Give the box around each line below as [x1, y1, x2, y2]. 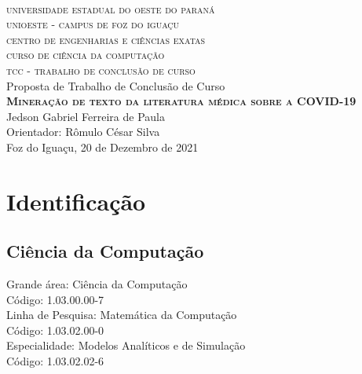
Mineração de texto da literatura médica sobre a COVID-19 [6, 93, 357, 109]
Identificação [6, 185, 146, 217]
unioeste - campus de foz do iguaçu [6, 16, 180, 32]
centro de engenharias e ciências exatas [6, 31, 206, 47]
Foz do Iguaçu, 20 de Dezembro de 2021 [6, 138, 199, 155]
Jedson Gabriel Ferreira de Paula [6, 108, 165, 124]
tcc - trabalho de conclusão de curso [6, 61, 196, 78]
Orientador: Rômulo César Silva [6, 123, 160, 140]
